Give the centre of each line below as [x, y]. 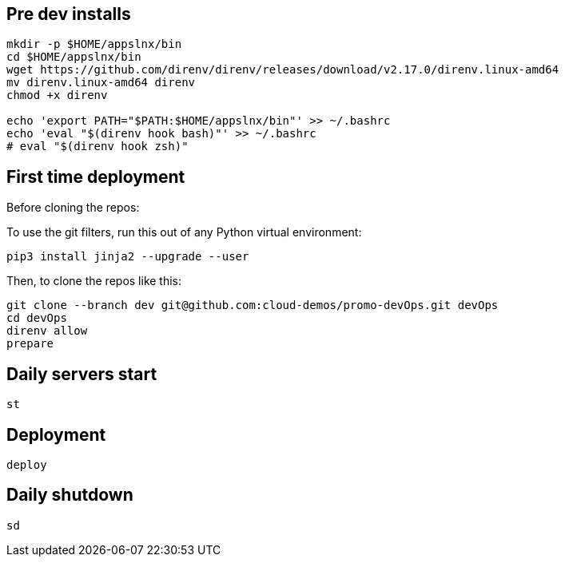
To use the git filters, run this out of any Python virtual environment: [184, 232]
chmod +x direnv [57, 95]
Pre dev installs [69, 14]
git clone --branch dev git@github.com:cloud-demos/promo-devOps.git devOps [253, 305]
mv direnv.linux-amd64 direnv [101, 83]
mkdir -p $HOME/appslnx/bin [94, 44]
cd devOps [37, 318]
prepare [30, 344]
